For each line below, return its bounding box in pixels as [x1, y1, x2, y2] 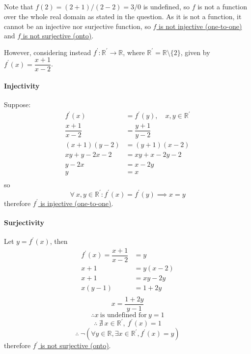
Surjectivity [4, 217, 44, 227]
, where [123, 47, 145, 57]
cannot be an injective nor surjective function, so [4, 21, 151, 31]
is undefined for [100, 311, 147, 319]
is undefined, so [143, 1, 190, 12]
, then [50, 236, 68, 246]
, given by [180, 47, 210, 57]
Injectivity [4, 81, 40, 91]
